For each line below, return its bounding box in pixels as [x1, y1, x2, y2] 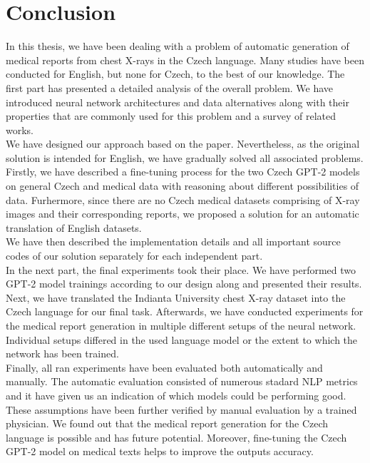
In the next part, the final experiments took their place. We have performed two [6, 262, 356, 277]
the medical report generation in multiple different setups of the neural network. [6, 318, 356, 332]
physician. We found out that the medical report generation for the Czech [6, 416, 329, 431]
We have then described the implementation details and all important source [6, 234, 341, 249]
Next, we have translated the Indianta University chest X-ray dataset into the [6, 290, 346, 305]
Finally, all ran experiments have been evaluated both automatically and [6, 360, 323, 375]
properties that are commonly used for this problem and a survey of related [6, 108, 336, 123]
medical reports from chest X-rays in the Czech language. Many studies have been [6, 52, 364, 67]
